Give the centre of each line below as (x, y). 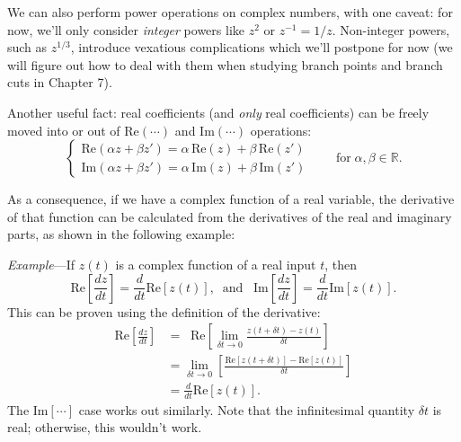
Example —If (41, 264)
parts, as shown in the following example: (121, 234)
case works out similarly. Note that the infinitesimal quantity (247, 409)
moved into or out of (64, 130)
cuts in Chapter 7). (60, 82)
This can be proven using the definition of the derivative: (164, 311)
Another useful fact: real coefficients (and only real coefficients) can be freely (218, 112)
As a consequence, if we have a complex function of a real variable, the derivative (231, 199)
